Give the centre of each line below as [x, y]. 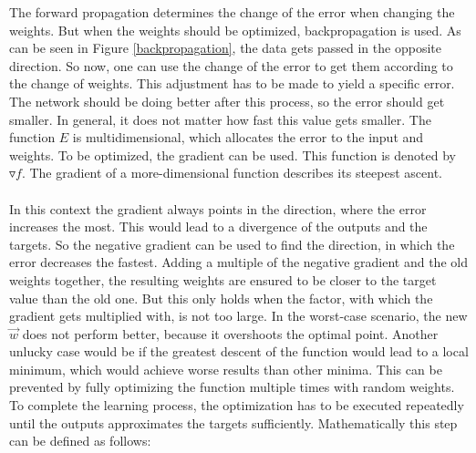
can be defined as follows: [80, 441]
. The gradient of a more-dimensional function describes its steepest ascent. [232, 173]
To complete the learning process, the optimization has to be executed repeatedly [237, 405]
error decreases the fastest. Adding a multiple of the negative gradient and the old [238, 262]
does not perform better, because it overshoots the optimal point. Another [230, 333]
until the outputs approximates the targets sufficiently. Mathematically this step [233, 422]
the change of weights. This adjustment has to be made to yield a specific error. [232, 83]
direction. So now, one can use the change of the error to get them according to [231, 65]
